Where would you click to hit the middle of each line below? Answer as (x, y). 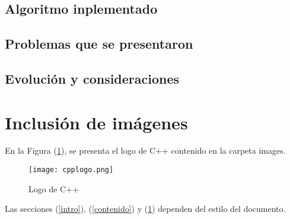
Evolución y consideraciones (92, 78)
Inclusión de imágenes (96, 122)
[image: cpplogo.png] (71, 170)
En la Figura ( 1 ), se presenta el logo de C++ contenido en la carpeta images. (145, 150)
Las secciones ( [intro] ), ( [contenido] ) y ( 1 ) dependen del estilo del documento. (145, 209)
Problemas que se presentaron (99, 44)
